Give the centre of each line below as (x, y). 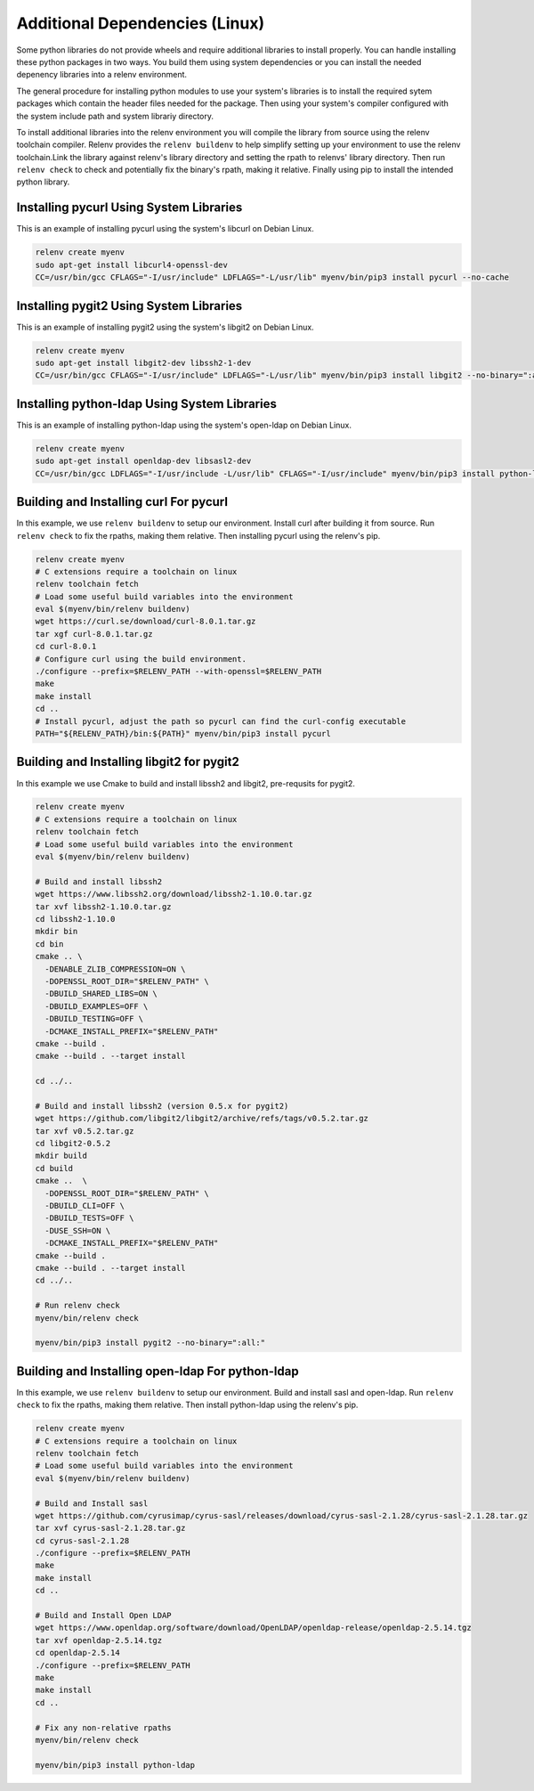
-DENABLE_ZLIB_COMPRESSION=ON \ (115, 969)
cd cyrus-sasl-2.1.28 (82, 1540)
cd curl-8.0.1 (66, 647)
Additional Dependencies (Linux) (141, 23)
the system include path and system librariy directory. (115, 116)
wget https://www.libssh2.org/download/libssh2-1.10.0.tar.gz (174, 894)
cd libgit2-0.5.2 (73, 1144)
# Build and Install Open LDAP (104, 1616)
